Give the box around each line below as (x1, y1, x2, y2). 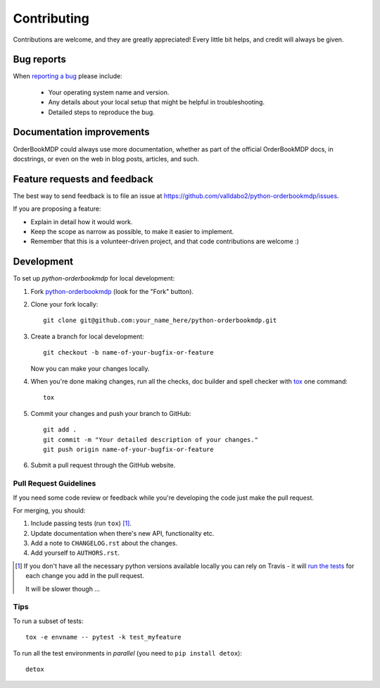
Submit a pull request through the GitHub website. (30, 461, 176, 469)
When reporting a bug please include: (13, 72, 122, 80)
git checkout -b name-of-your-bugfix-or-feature (43, 349, 214, 357)
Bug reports (13, 54, 67, 66)
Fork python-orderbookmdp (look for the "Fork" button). (30, 287, 194, 295)
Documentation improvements (13, 126, 150, 138)
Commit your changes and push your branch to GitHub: (30, 409, 191, 417)
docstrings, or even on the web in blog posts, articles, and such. (13, 154, 200, 163)
